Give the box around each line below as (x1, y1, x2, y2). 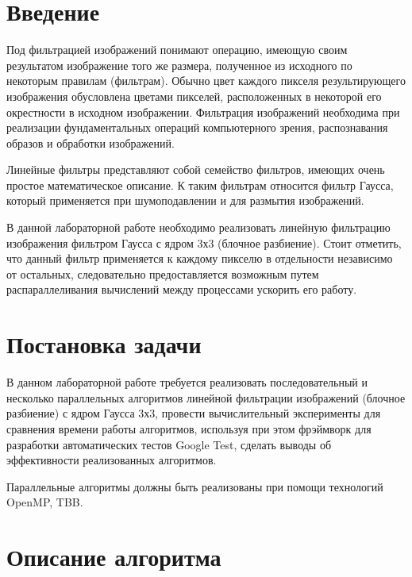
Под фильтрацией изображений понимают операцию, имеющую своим (6, 41, 348, 58)
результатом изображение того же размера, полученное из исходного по (6, 56, 352, 73)
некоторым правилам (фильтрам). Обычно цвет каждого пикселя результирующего (6, 72, 406, 89)
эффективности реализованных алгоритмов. (6, 452, 217, 468)
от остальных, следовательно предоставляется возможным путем (6, 265, 319, 282)
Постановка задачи (6, 328, 202, 360)
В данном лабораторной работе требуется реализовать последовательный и (6, 374, 368, 390)
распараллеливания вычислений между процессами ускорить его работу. (6, 281, 357, 298)
